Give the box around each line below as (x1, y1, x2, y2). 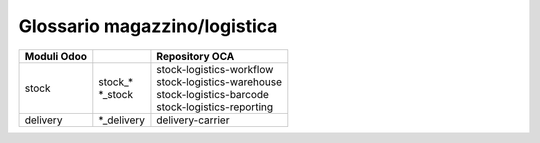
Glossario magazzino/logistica (18, 15, 278, 37)
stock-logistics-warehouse (156, 75, 283, 89)
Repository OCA (156, 49, 235, 63)
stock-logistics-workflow (156, 62, 274, 76)
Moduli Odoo (24, 49, 87, 63)
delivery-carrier (156, 113, 230, 127)
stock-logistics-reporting (156, 100, 274, 114)
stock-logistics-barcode (156, 87, 270, 101)
